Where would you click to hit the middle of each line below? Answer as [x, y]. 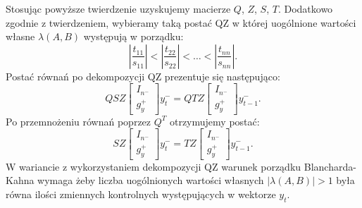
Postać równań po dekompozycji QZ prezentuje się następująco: [143, 76]
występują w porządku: [133, 36]
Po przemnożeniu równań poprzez [79, 121]
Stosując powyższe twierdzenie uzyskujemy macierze [118, 8]
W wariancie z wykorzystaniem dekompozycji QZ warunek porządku [154, 166]
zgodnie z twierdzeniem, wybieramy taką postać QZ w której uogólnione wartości [181, 22]
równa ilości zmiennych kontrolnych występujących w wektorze [141, 194]
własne [20, 36]
